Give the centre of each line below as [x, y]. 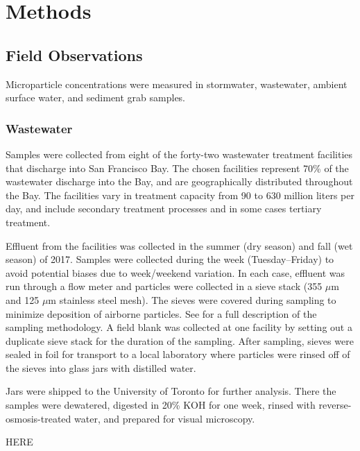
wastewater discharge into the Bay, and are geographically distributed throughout [179, 181]
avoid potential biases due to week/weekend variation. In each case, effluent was [175, 272]
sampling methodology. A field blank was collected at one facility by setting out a [179, 327]
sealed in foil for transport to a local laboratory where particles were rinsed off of [178, 354]
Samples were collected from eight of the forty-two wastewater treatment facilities [179, 154]
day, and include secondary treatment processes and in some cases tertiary [164, 209]
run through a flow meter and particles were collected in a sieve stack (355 [164, 286]
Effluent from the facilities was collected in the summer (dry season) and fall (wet [179, 245]
